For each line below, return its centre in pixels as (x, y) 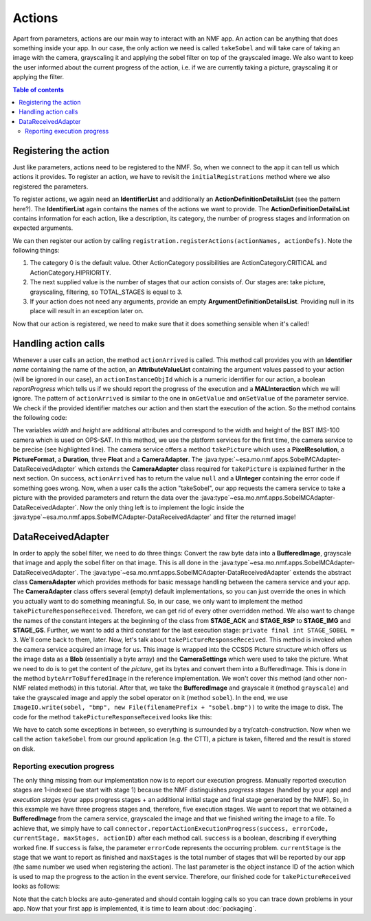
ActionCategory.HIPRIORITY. (70, 273)
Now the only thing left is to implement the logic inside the (162, 507)
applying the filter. (38, 77)
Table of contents (38, 89)
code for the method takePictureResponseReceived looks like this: (112, 717)
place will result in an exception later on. (87, 311)
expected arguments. (43, 228)
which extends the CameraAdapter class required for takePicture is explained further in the (212, 469)
